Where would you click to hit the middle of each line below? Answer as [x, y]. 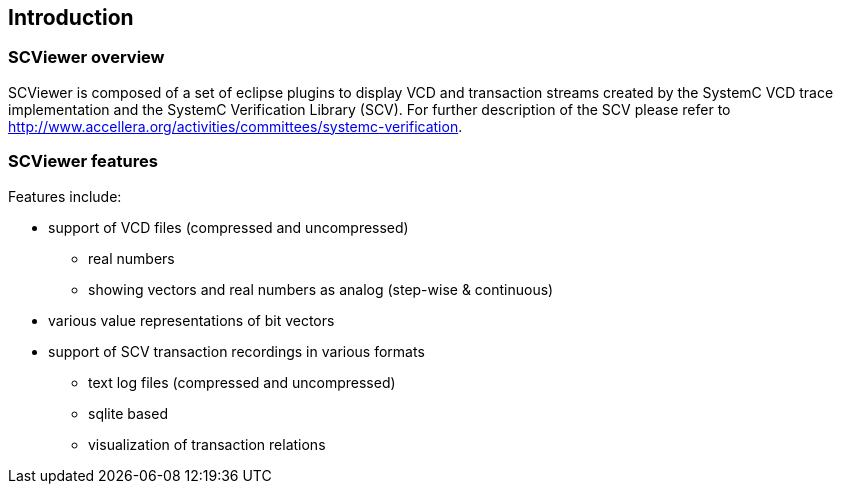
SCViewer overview [86, 57]
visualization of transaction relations [207, 444]
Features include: [65, 196]
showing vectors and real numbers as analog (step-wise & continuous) [321, 289]
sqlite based [128, 413]
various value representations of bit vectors [191, 320]
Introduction [71, 17]
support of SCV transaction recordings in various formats [236, 351]
